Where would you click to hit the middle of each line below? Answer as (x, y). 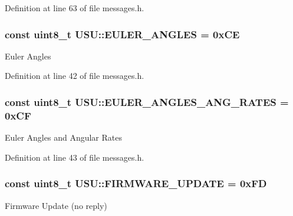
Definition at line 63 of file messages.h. (75, 8)
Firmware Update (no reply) (56, 205)
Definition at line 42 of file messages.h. (75, 76)
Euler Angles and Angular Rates (63, 137)
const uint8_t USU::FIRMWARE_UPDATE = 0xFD (136, 183)
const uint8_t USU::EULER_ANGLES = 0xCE (122, 34)
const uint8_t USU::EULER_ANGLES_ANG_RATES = (147, 102)
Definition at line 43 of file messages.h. (75, 157)
